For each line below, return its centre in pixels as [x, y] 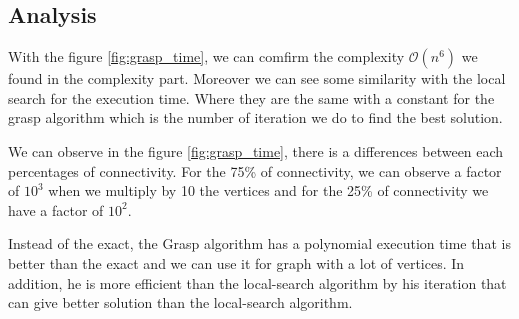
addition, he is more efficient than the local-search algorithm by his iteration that [257, 282]
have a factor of [56, 209]
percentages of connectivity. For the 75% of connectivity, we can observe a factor [255, 170]
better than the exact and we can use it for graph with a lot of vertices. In [236, 262]
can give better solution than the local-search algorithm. [180, 302]
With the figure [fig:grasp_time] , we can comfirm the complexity [206, 56]
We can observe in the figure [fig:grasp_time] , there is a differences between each [256, 150]
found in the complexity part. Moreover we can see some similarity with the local [257, 78]
